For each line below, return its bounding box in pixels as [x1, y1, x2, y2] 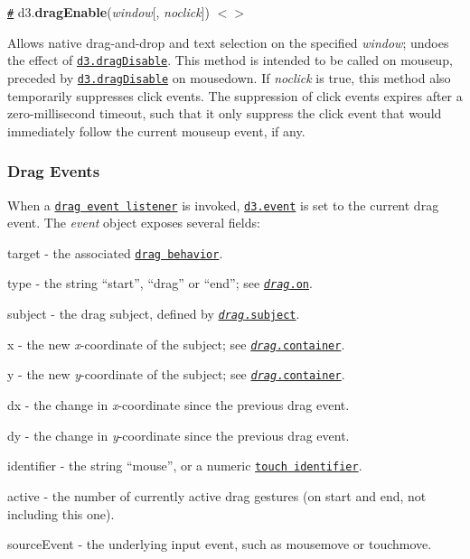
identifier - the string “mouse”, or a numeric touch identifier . [7, 456, 362, 475]
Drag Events [7, 160, 100, 182]
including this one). [7, 504, 115, 523]
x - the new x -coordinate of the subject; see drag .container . [7, 334, 345, 353]
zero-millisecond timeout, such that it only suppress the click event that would [7, 104, 442, 123]
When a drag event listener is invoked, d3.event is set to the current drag [7, 195, 439, 214]
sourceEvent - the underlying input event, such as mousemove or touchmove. [7, 535, 432, 554]
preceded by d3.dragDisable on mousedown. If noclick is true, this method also [7, 68, 451, 87]
